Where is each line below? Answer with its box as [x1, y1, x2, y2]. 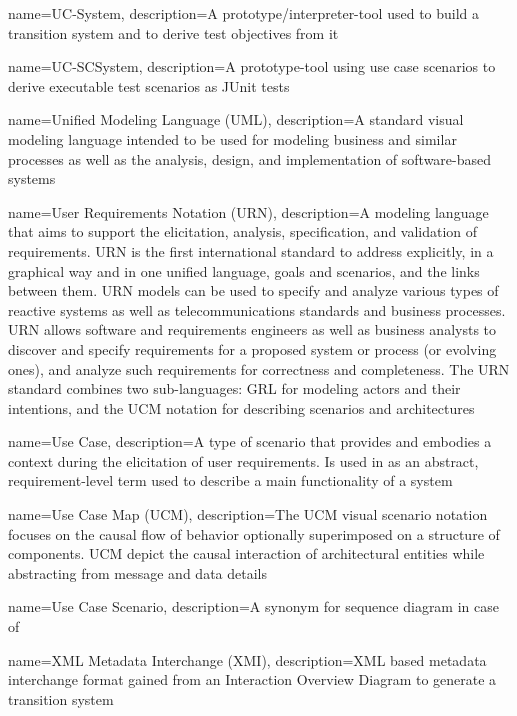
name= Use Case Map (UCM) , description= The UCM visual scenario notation [8, 504, 488, 525]
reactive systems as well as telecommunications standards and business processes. [8, 299, 506, 320]
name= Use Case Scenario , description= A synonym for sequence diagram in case [8, 596, 499, 617]
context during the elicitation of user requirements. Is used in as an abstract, [8, 450, 479, 471]
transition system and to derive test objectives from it [8, 22, 339, 43]
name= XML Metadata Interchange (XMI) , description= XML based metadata [8, 649, 487, 670]
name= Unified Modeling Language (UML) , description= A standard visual [8, 109, 464, 130]
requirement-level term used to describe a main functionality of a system [8, 470, 453, 491]
